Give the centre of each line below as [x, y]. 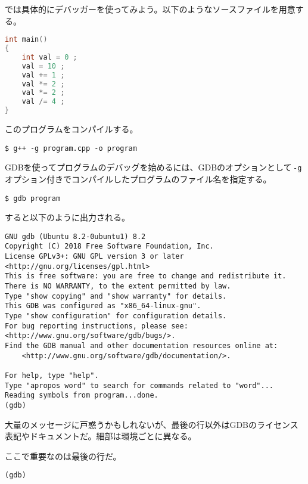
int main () [26, 40]
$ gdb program [33, 198]
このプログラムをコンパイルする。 [71, 129]
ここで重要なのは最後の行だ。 [63, 456]
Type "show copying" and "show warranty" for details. [116, 296]
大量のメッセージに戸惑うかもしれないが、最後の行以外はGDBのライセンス [152, 424]
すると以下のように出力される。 [67, 217]
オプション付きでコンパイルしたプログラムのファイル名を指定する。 [138, 179]
